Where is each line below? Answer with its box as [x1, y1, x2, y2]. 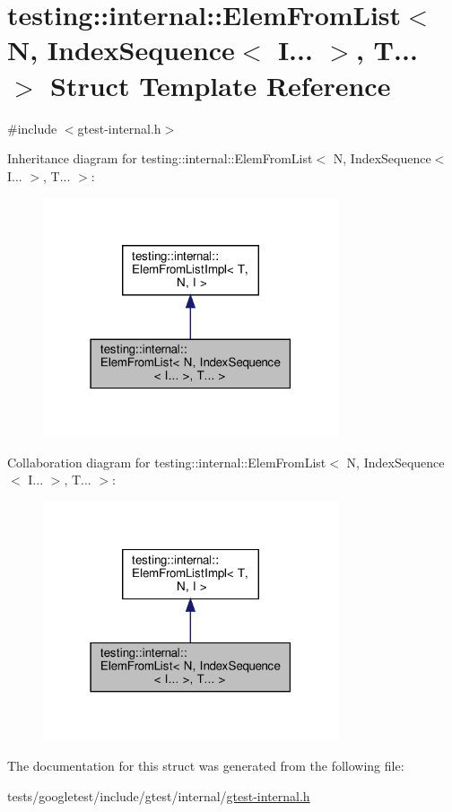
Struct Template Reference [50, 66, 391, 103]
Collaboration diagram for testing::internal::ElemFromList [7, 452, 326, 471]
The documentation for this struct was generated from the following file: [7, 755, 404, 774]
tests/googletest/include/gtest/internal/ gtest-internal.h [7, 786, 310, 805]
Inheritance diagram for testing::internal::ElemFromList [7, 149, 313, 168]
